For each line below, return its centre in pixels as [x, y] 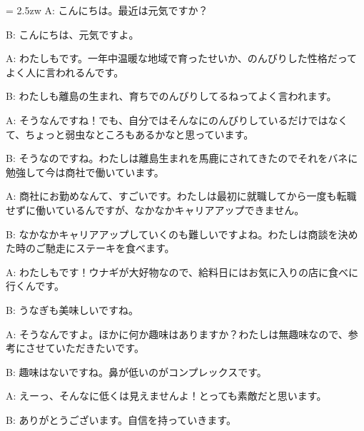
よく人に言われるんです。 [65, 72]
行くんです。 [35, 286]
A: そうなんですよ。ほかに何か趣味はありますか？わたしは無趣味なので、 [177, 334]
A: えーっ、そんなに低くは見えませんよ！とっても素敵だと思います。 [166, 396]
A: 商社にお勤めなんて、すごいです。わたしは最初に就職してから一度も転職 [181, 196]
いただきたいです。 [100, 348]
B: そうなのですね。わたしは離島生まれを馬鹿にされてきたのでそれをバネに [182, 158]
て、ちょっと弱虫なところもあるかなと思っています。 [130, 134]
